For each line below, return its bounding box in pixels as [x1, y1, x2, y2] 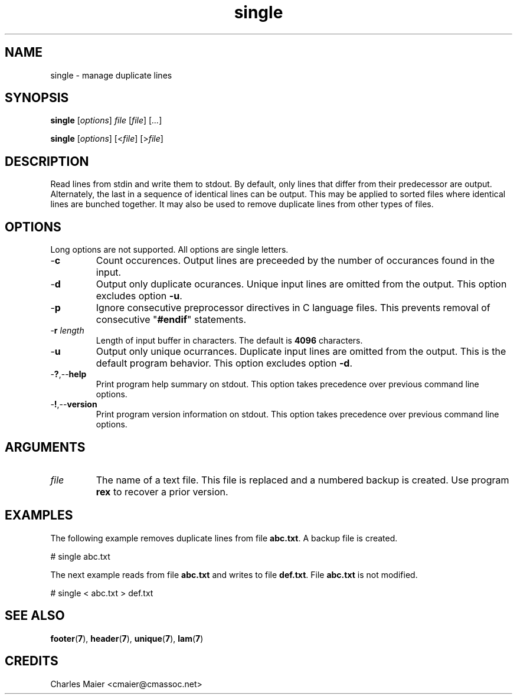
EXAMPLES [5, 508, 73, 523]
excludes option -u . [96, 290, 182, 302]
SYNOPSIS [5, 90, 69, 106]
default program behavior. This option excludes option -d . [96, 357, 353, 370]
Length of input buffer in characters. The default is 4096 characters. [96, 335, 363, 346]
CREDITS [5, 654, 58, 669]
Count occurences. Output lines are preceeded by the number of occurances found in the [96, 254, 495, 267]
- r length [50, 325, 84, 336]
